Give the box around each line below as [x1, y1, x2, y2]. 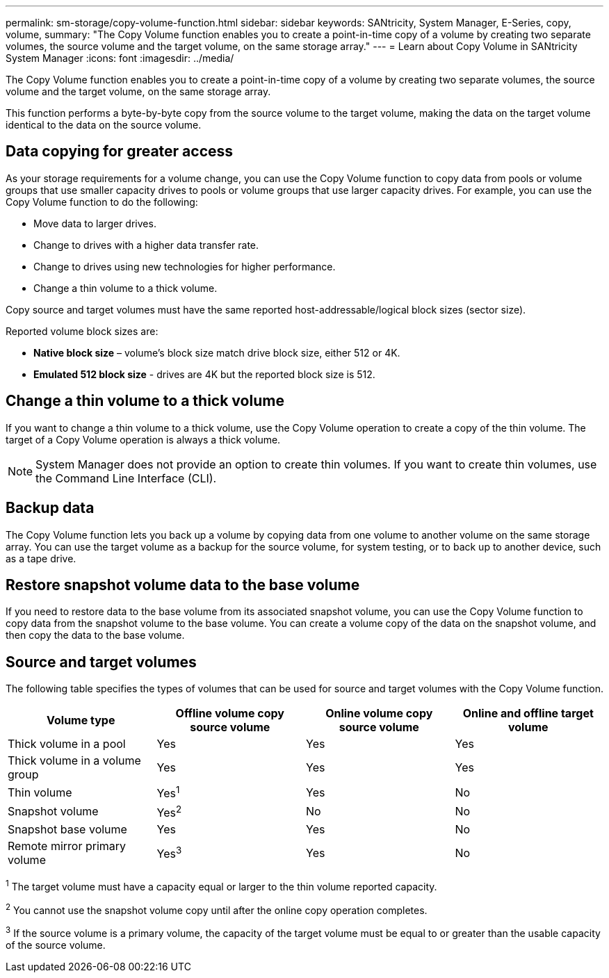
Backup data [6, 499, 95, 517]
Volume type [47, 713, 115, 728]
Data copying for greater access [6, 142, 234, 161]
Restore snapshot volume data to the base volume [6, 576, 360, 594]
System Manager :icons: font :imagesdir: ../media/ [6, 52, 234, 64]
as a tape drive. [6, 552, 76, 564]
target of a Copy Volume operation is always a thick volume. [6, 433, 281, 446]
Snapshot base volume [8, 822, 127, 836]
